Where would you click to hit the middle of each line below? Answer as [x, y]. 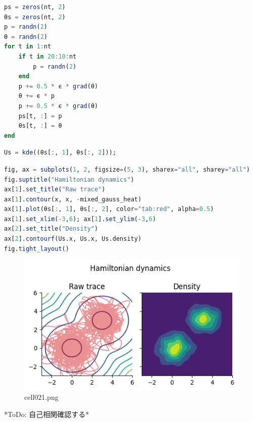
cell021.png [41, 397]
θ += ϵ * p [37, 96]
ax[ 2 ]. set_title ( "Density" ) [51, 229]
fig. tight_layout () [37, 249]
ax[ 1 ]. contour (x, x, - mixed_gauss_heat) [73, 199]
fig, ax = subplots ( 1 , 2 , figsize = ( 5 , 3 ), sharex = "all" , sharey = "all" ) [127, 169]
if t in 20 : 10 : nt [47, 56]
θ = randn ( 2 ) [26, 37]
